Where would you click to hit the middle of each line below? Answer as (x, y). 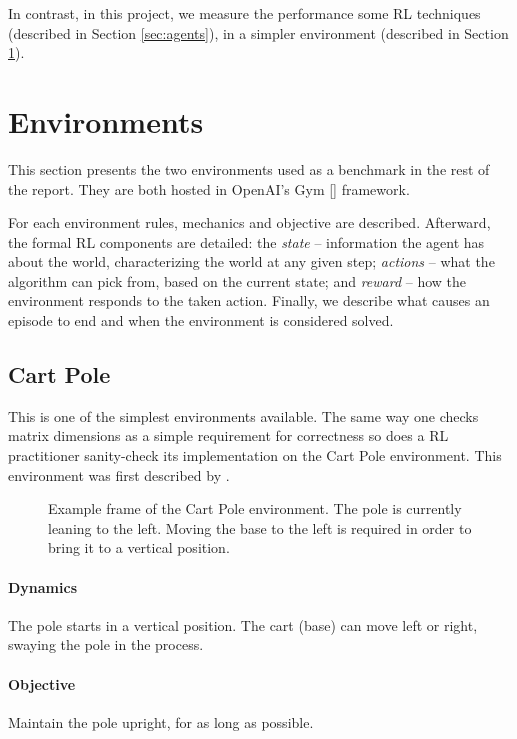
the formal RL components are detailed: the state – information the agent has (246, 241)
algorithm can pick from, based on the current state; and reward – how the (237, 280)
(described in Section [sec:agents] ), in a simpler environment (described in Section (258, 32)
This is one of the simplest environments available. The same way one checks (243, 415)
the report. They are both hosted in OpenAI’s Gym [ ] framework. (209, 188)
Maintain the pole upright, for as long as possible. (161, 721)
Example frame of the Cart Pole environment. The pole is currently (255, 508)
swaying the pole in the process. (106, 644)
